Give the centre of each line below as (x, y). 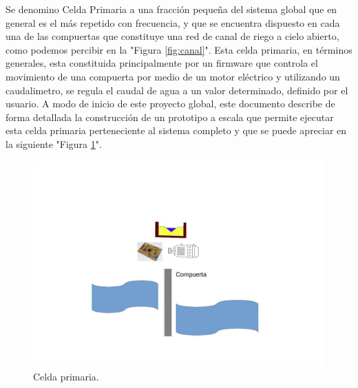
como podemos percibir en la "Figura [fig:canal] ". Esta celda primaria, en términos (179, 49)
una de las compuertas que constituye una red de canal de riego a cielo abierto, (172, 36)
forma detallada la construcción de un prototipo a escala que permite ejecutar (170, 117)
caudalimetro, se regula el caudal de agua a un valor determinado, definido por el (177, 90)
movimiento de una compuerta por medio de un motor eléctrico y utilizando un (173, 76)
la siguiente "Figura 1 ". (54, 143)
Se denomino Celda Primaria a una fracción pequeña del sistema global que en (171, 9)
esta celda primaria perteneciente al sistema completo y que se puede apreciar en (176, 130)
